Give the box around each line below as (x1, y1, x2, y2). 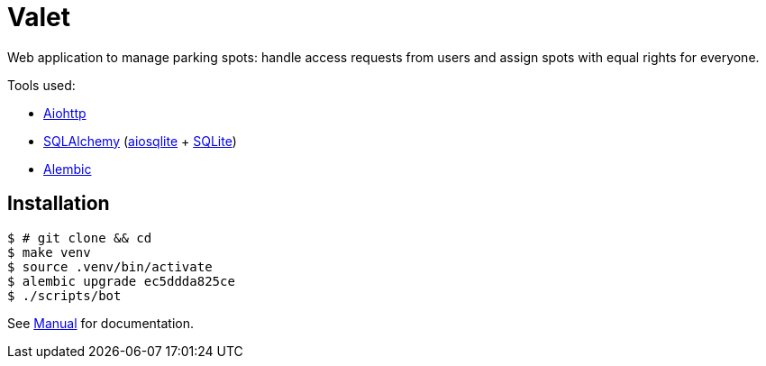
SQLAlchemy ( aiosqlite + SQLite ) (43, 133, 237, 149)
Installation (7, 192, 110, 215)
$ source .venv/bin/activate (7, 259, 213, 274)
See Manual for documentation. (7, 315, 194, 331)
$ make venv (7, 244, 91, 260)
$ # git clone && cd (7, 230, 152, 245)
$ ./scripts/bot (7, 288, 122, 303)
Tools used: (7, 77, 76, 93)
